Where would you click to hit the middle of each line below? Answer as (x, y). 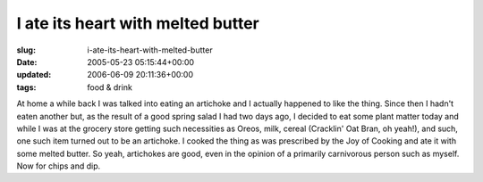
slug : (26, 50)
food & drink (110, 87)
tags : (26, 87)
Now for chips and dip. (59, 166)
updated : (34, 75)
